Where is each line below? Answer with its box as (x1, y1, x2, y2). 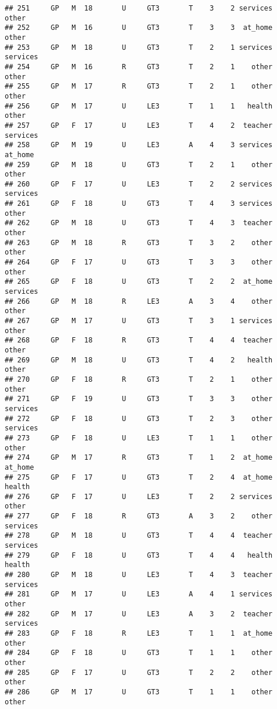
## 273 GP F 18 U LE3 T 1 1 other (5, 433, 273, 442)
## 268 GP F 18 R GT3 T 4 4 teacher (5, 336, 273, 345)
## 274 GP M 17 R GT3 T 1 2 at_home (5, 453, 273, 462)
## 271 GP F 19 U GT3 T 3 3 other (5, 395, 273, 403)
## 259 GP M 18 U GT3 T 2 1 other (5, 160, 273, 169)
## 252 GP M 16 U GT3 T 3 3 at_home (5, 23, 273, 32)
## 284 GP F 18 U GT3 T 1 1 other (5, 649, 273, 657)
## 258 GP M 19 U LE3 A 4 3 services (5, 141, 273, 150)
